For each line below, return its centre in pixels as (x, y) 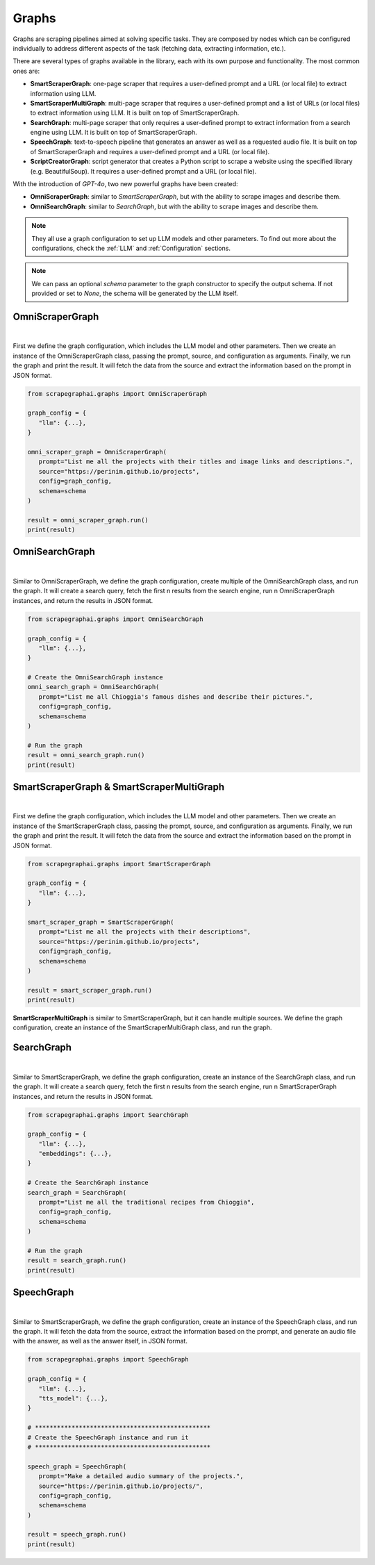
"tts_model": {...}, (74, 1399)
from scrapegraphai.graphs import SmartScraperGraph (119, 864)
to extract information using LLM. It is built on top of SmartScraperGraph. (135, 113)
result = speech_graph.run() (77, 1534)
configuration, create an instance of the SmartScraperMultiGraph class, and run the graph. (142, 1027)
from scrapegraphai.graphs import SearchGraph (108, 1115)
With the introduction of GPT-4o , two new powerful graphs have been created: (126, 184)
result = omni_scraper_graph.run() (88, 520)
